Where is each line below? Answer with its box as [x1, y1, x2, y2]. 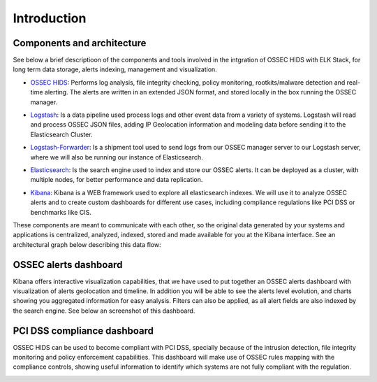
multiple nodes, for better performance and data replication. [30, 176, 203, 184]
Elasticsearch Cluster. [30, 130, 94, 139]
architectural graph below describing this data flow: [13, 240, 161, 248]
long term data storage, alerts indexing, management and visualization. [13, 65, 218, 73]
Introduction [13, 10, 87, 26]
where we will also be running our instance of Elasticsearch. [30, 153, 204, 161]
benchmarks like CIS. [30, 208, 92, 216]
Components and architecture [13, 37, 147, 49]
